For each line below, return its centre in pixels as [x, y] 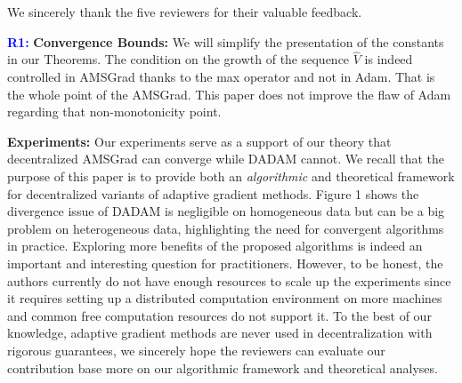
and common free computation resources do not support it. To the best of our [219, 315]
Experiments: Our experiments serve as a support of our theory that [199, 141]
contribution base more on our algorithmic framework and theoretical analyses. [223, 367]
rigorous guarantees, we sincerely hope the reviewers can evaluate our [196, 350]
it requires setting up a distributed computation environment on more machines [225, 298]
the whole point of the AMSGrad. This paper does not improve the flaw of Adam [229, 94]
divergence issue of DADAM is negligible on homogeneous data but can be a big [226, 211]
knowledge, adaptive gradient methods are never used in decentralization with [220, 333]
